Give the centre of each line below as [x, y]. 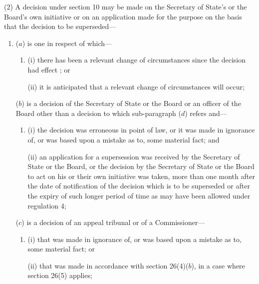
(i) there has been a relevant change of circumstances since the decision [136, 60]
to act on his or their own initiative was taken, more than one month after [141, 176]
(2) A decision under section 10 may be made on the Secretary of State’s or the [126, 6]
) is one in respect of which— [67, 43]
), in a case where [218, 265]
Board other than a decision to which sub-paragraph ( [98, 113]
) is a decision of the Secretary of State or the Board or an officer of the [131, 103]
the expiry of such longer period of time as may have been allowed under [139, 195]
